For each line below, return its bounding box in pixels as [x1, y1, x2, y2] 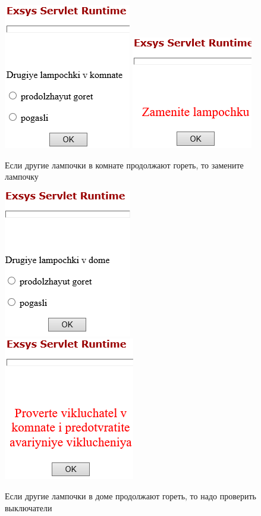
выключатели [5, 501, 52, 514]
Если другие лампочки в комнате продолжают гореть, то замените [5, 158, 244, 171]
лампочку [5, 170, 39, 183]
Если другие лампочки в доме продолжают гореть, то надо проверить [5, 489, 256, 502]
